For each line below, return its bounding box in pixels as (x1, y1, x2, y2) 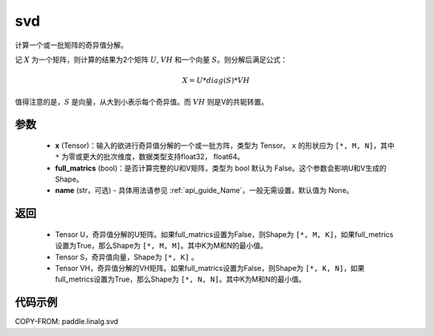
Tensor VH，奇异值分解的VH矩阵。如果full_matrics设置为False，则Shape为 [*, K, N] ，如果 (55, 264, 365, 273)
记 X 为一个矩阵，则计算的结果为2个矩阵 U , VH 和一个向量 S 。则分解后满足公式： (14, 55, 288, 64)
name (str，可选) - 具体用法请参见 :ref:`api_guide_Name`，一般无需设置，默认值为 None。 (55, 186, 354, 195)
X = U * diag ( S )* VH (182, 76, 250, 85)
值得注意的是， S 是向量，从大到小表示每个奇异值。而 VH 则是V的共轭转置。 (14, 96, 268, 106)
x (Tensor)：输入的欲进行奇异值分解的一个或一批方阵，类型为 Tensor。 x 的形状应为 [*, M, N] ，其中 (55, 141, 395, 150)
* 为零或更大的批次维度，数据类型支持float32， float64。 (55, 152, 245, 162)
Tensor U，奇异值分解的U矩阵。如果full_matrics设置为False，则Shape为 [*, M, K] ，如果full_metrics (55, 229, 394, 239)
